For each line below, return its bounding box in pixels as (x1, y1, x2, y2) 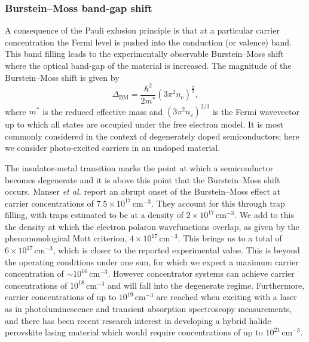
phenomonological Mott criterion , (5, 232, 127, 244)
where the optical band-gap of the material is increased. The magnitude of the (5, 59, 292, 71)
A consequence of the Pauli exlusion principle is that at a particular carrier (5, 24, 280, 37)
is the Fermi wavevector (212, 105, 299, 117)
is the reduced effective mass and (42, 105, 163, 117)
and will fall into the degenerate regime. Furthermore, (107, 279, 305, 291)
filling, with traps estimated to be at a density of (5, 208, 183, 221)
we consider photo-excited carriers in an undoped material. (5, 141, 221, 154)
